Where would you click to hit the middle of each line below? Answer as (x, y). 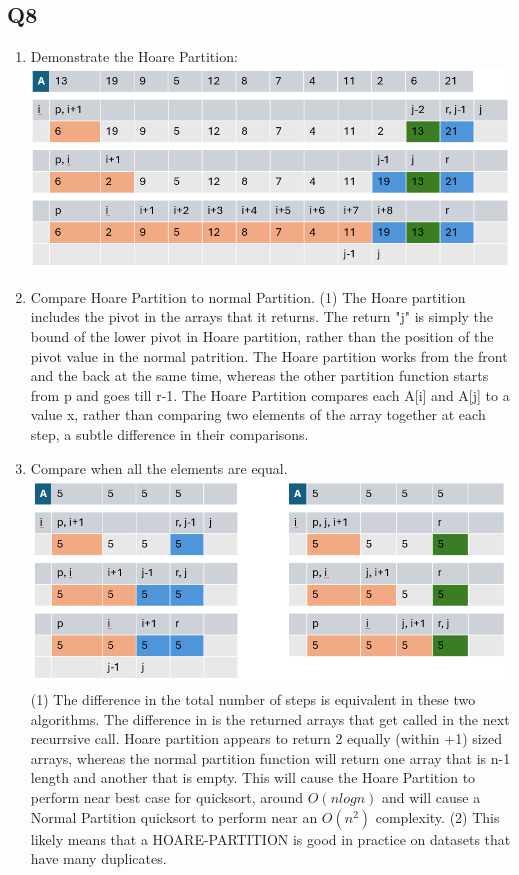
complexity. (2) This (437, 816)
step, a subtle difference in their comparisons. (169, 434)
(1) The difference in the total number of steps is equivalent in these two (253, 699)
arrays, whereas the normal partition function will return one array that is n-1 (270, 757)
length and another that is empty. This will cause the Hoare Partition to (253, 777)
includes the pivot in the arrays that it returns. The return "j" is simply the (262, 316)
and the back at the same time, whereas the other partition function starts (259, 375)
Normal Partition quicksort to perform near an (174, 816)
